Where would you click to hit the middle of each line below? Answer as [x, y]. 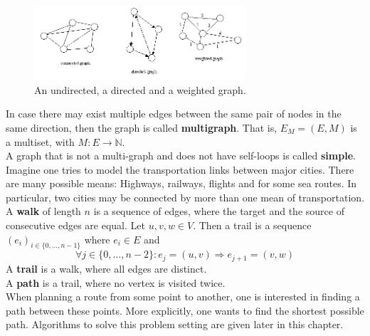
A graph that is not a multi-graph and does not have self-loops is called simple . [181, 156]
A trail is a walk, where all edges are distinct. [106, 268]
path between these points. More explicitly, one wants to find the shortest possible [185, 310]
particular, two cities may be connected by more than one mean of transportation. [185, 197]
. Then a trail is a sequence [252, 225]
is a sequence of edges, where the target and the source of [219, 211]
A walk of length [43, 211]
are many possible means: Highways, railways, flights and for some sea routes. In [181, 183]
